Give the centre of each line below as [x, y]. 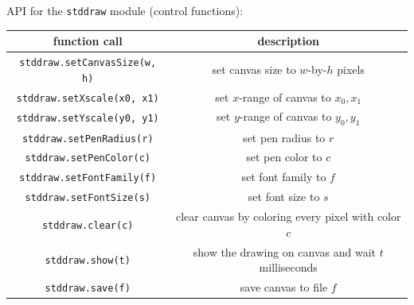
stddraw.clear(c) [88, 225]
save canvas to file [284, 287]
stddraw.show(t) [88, 261]
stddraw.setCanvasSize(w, [88, 63]
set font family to [284, 177]
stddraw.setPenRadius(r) [88, 139]
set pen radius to [284, 137]
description [289, 41]
